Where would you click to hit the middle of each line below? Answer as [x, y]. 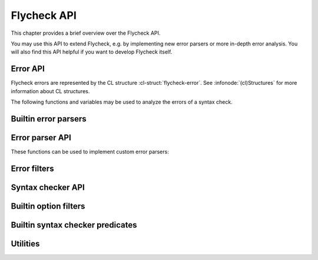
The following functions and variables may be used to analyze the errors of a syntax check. [122, 102]
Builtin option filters [48, 206]
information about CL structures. [50, 91]
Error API [28, 69]
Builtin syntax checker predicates [74, 225]
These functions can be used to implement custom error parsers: [90, 152]
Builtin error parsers [49, 119]
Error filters [32, 168]
